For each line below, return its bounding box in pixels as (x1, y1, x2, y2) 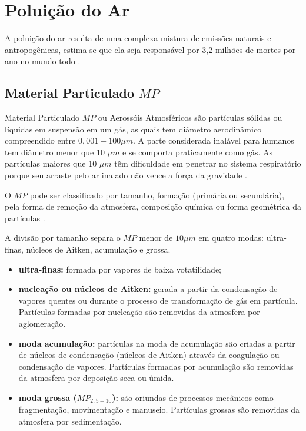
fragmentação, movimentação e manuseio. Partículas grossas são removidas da (18, 403, 300, 416)
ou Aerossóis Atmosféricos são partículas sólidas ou (98, 111, 282, 124)
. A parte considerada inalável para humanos (133, 134, 294, 147)
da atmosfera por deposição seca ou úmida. (18, 372, 174, 384)
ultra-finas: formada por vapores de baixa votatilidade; (18, 263, 222, 275)
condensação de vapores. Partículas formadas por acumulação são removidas (18, 360, 294, 372)
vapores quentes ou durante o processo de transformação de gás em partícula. (18, 294, 298, 306)
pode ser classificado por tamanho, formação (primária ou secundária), (29, 188, 285, 201)
